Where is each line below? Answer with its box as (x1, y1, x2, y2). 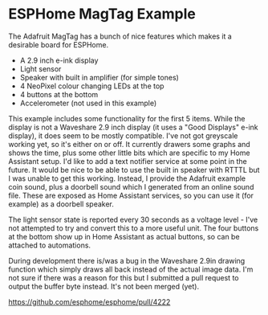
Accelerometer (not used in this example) (19, 98, 157, 108)
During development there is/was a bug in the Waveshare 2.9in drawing (8, 256, 246, 265)
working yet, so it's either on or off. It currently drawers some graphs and (8, 139, 250, 149)
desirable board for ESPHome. (8, 39, 109, 49)
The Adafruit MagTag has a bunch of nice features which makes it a (8, 31, 233, 41)
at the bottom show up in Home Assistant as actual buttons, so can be (8, 231, 240, 241)
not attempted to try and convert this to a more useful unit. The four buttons (8, 223, 259, 233)
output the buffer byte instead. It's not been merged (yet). (8, 281, 199, 291)
